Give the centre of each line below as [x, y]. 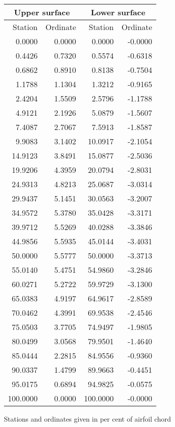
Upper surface [42, 12]
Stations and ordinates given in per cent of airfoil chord [87, 419]
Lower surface [118, 12]
